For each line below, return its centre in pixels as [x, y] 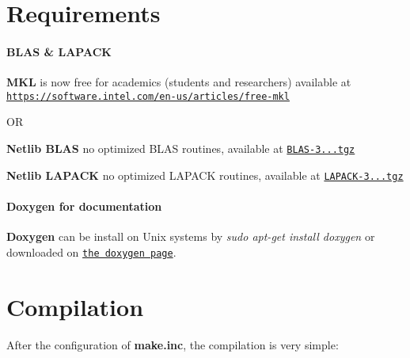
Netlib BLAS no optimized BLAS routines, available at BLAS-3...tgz [181, 149]
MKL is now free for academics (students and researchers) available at [179, 82]
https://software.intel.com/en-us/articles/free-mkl [148, 96]
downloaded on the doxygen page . [91, 251]
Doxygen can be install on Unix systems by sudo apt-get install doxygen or [191, 236]
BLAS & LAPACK [59, 51]
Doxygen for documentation [84, 206]
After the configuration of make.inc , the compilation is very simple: [173, 344]
